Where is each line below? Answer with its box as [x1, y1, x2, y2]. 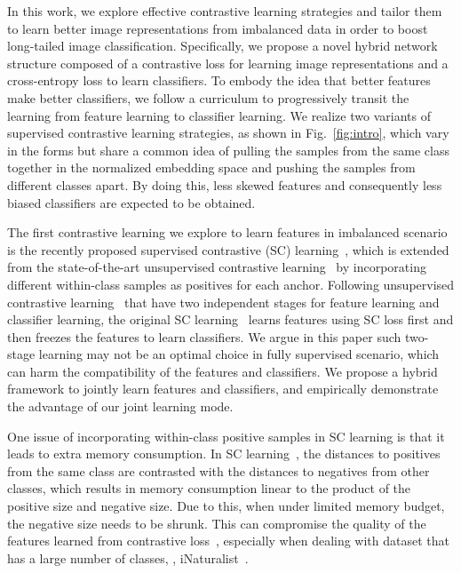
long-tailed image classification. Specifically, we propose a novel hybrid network [7, 36, 438, 55]
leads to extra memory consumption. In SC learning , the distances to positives [7, 444, 441, 463]
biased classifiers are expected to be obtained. [7, 193, 256, 211]
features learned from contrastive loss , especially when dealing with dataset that [7, 531, 449, 550]
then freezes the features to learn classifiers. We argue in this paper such [7, 327, 401, 346]
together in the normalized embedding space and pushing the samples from [7, 158, 416, 177]
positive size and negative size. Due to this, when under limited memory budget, [7, 497, 445, 515]
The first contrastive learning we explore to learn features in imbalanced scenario [7, 223, 448, 242]
